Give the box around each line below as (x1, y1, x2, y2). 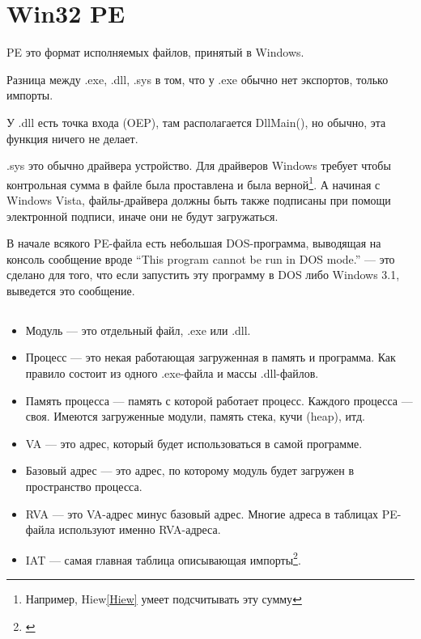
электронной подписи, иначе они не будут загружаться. (6, 207, 279, 224)
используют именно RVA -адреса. (58, 521, 221, 538)
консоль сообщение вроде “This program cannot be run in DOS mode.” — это (6, 250, 395, 267)
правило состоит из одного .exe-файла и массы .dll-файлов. (25, 365, 319, 382)
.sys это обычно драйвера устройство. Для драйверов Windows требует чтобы (6, 157, 391, 174)
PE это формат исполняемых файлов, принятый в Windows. (6, 44, 304, 61)
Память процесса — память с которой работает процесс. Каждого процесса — (25, 391, 413, 408)
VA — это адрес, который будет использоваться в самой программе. (25, 434, 363, 451)
